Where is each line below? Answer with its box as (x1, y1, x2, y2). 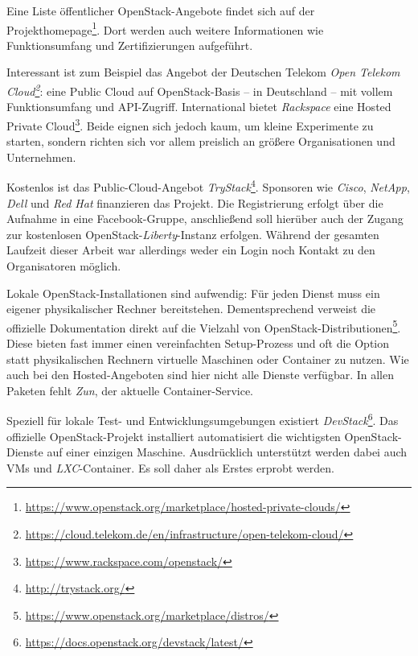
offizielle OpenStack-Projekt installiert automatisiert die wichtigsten (6, 427, 341, 444)
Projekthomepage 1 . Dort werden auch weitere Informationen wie (6, 19, 324, 38)
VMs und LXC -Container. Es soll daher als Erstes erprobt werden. (6, 459, 334, 476)
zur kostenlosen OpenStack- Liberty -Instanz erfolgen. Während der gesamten (6, 225, 379, 242)
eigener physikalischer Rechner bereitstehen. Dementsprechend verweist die (6, 300, 376, 317)
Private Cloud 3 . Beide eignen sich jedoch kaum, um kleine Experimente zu (6, 114, 374, 134)
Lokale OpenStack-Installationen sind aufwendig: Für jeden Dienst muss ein (6, 284, 380, 301)
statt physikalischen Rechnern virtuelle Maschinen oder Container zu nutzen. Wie (6, 350, 409, 367)
